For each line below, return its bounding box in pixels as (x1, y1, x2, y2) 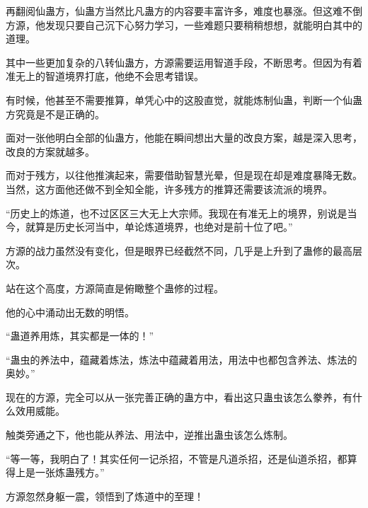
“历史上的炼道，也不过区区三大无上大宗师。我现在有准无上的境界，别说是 (6, 205, 347, 220)
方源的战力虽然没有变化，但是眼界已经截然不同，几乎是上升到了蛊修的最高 (6, 243, 352, 258)
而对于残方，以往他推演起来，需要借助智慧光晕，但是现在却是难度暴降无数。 (6, 168, 362, 183)
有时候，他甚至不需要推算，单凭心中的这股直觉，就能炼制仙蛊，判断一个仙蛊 (6, 92, 362, 107)
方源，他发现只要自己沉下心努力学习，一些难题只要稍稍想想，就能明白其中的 (6, 17, 362, 32)
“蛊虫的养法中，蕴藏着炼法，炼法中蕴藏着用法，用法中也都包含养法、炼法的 (6, 352, 357, 366)
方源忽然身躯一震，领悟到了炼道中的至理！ (6, 488, 204, 503)
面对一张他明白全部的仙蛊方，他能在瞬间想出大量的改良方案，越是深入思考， (6, 130, 362, 145)
